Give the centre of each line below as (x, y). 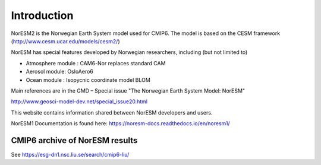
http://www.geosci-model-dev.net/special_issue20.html (79, 101)
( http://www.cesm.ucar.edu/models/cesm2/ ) (65, 41)
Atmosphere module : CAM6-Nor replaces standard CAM (96, 63)
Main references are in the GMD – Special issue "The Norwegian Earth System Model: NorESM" (128, 91)
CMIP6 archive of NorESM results (74, 140)
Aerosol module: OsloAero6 (59, 72)
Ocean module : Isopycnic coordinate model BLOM (88, 80)
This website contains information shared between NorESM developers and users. (112, 112)
